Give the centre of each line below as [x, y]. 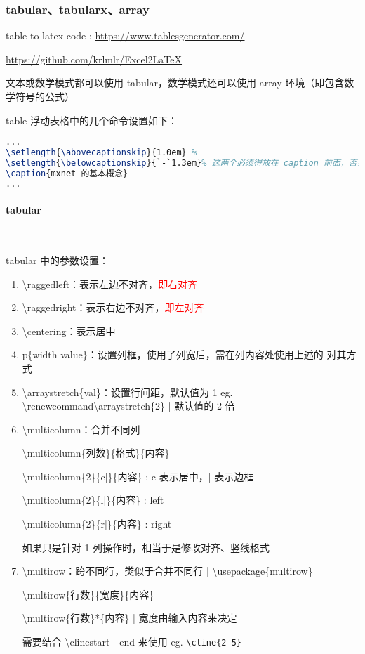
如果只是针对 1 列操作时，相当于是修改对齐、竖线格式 [146, 547]
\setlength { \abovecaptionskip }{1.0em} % [101, 153]
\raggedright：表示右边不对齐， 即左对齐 [113, 307]
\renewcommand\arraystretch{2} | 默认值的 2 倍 [128, 406]
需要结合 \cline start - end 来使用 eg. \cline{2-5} [132, 642]
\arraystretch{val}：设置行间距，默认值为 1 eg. [127, 392]
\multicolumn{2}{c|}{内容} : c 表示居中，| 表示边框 [138, 476]
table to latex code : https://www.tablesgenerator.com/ [125, 35]
